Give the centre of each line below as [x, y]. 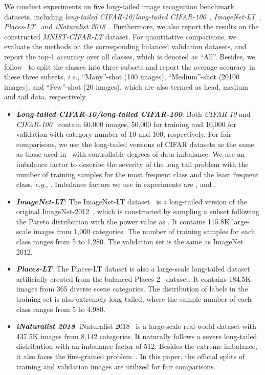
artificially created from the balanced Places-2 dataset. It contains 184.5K [134, 278]
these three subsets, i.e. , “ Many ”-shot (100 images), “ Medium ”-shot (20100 [122, 77]
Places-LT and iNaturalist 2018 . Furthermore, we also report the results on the [131, 26]
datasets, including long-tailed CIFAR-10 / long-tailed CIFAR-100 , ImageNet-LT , [133, 16]
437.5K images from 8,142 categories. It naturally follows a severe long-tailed [137, 336]
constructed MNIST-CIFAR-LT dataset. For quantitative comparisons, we [120, 36]
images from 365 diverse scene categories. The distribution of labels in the [132, 289]
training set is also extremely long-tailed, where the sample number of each [134, 299]
